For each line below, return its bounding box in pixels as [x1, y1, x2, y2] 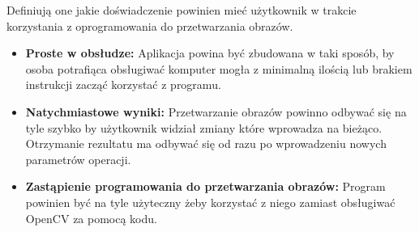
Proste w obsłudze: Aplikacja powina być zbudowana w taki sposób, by [25, 44, 395, 61]
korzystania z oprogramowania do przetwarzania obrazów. [6, 17, 293, 34]
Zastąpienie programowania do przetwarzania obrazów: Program [25, 178, 386, 195]
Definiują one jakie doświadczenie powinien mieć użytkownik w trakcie [6, 2, 357, 18]
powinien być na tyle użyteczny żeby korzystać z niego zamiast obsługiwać [25, 193, 395, 210]
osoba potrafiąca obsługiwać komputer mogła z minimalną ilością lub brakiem [25, 60, 413, 77]
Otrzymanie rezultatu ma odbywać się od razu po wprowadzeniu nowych [25, 135, 387, 152]
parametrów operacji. [25, 150, 131, 167]
